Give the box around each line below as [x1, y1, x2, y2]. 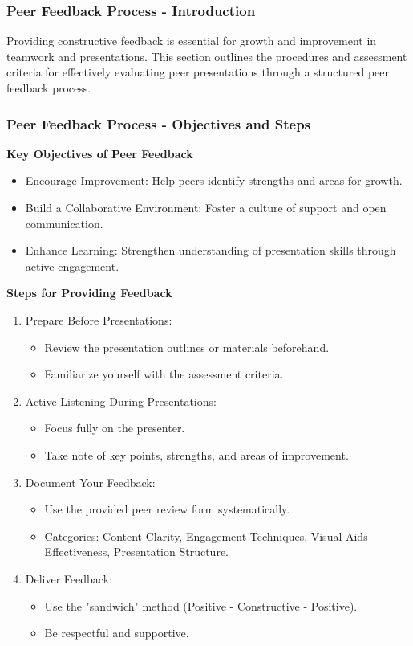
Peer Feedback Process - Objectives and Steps [6, 113, 311, 133]
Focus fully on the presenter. [44, 419, 185, 436]
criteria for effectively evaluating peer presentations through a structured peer [6, 63, 389, 80]
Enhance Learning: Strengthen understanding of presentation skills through [25, 242, 396, 259]
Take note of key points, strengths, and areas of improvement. [44, 446, 349, 463]
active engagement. [25, 257, 119, 274]
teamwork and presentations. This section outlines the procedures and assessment [6, 47, 407, 64]
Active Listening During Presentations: [25, 392, 217, 409]
